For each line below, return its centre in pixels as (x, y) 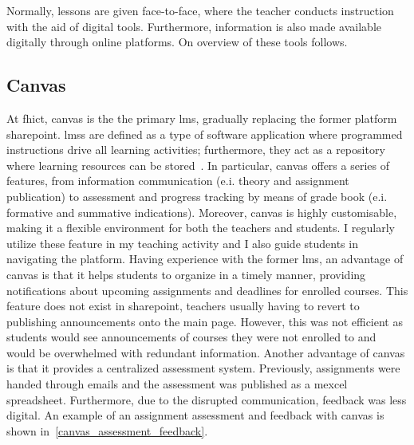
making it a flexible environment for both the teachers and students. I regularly (201, 228)
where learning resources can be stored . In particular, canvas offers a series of (198, 165)
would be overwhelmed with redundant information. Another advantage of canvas (206, 352)
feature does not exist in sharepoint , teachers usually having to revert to (183, 306)
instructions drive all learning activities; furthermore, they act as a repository (196, 150)
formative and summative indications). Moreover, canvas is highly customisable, (202, 212)
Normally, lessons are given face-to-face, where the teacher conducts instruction (200, 10)
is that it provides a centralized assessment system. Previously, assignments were (203, 368)
